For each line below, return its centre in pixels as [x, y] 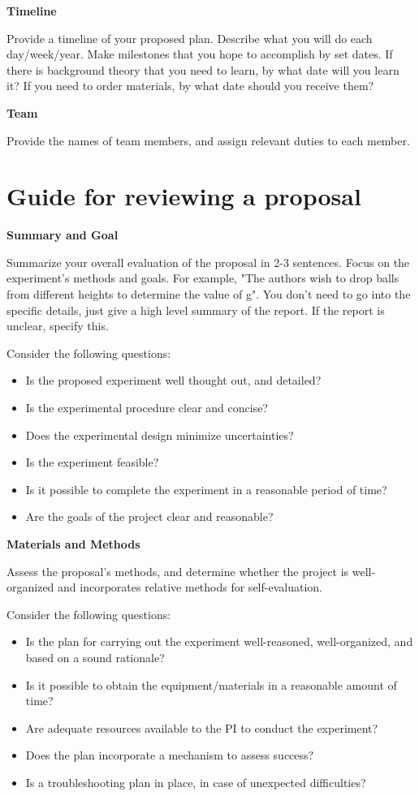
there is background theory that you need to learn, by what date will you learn [203, 69]
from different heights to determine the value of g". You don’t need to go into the [209, 294]
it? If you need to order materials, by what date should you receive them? [190, 86]
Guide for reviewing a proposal [184, 196]
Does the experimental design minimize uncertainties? [160, 435]
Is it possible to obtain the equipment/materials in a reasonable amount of [211, 684]
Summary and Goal [63, 235]
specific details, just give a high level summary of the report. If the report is [196, 310]
